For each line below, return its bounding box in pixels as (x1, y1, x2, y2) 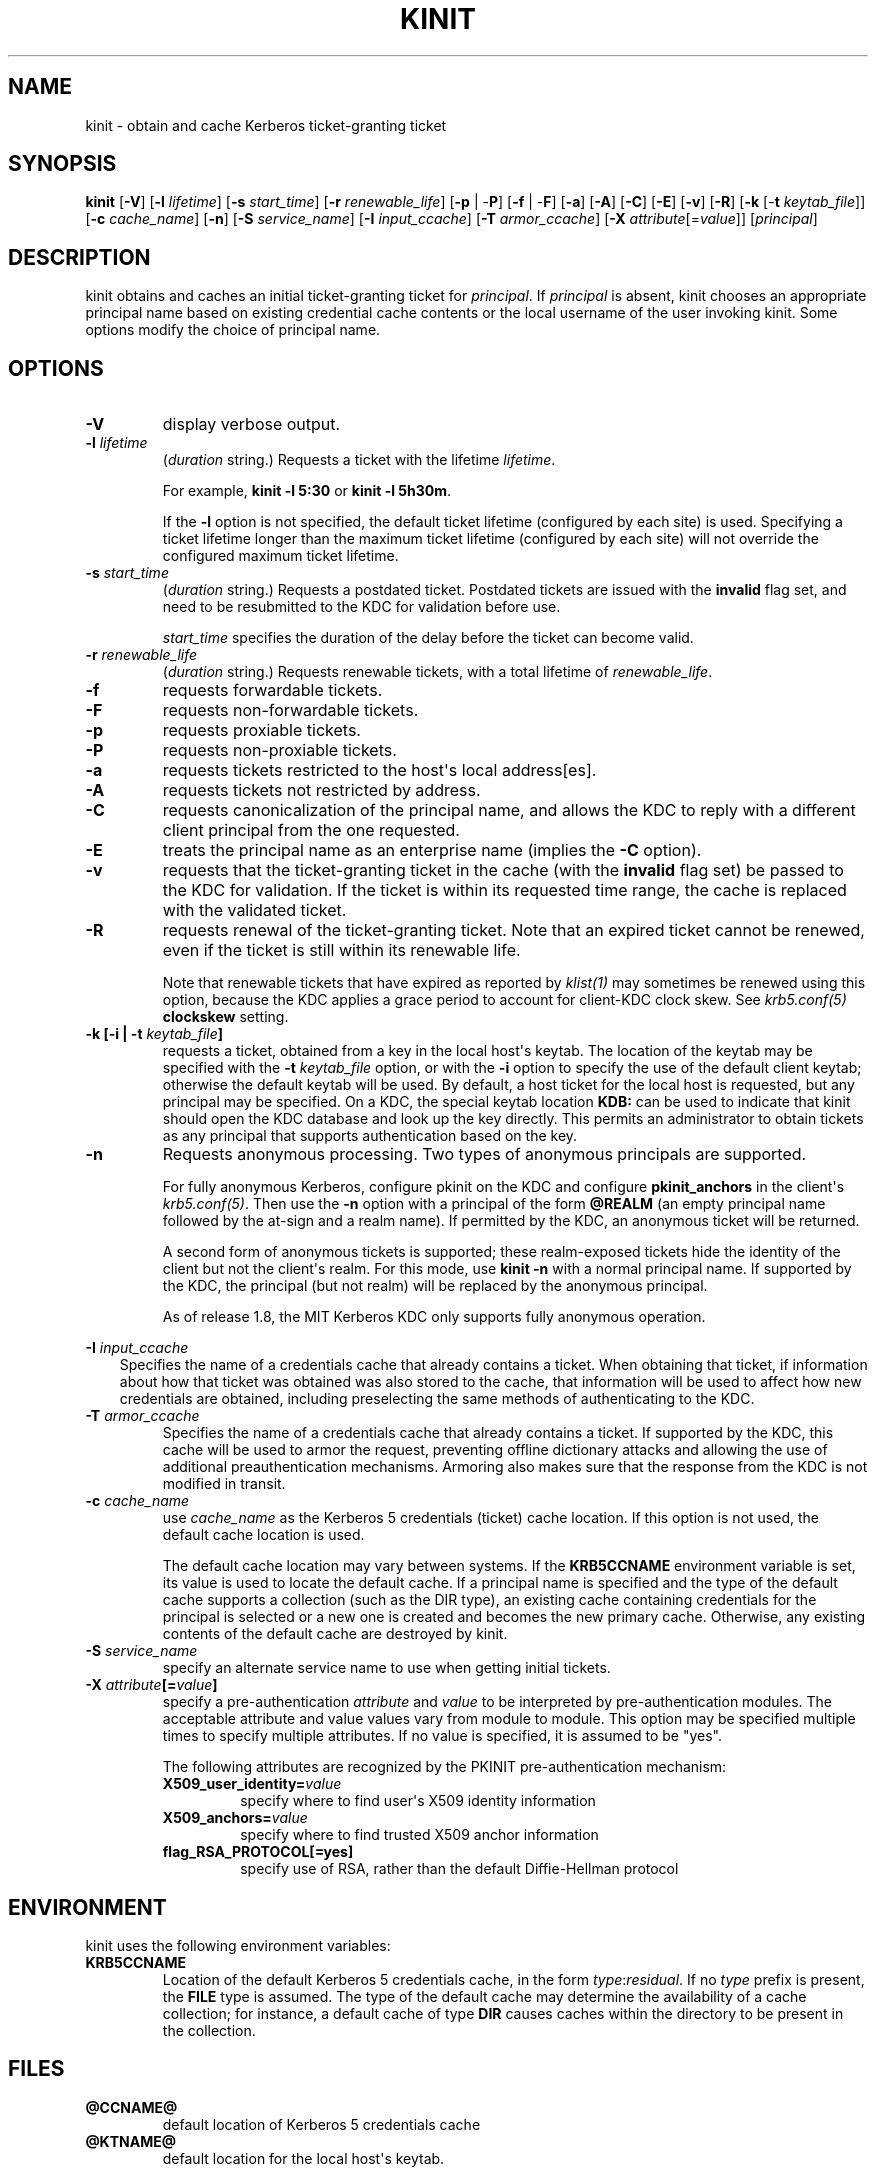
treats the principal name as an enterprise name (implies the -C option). (162, 840, 702, 861)
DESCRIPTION (8, 244, 151, 270)
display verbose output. (162, 414, 341, 435)
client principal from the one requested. (162, 820, 460, 841)
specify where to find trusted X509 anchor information (240, 1826, 599, 1844)
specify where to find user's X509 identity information (240, 1792, 596, 1810)
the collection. (162, 2021, 256, 2039)
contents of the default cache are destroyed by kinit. (162, 1625, 508, 1643)
